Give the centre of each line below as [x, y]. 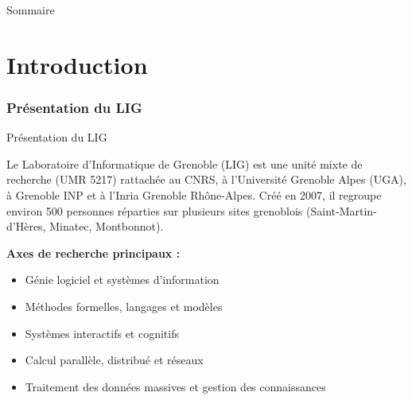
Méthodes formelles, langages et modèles [124, 306]
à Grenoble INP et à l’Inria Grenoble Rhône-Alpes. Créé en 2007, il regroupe [194, 194]
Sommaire [31, 10]
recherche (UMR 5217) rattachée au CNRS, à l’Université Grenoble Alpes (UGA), [206, 179]
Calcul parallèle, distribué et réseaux [114, 360]
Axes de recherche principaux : [93, 252]
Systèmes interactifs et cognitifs [102, 333]
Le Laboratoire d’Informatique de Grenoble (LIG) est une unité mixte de [185, 163]
